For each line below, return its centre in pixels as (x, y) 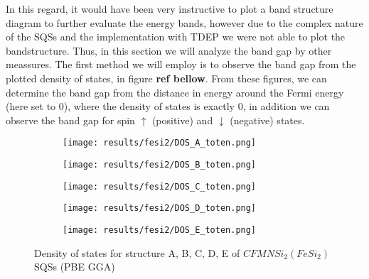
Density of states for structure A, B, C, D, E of (137, 252)
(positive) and (182, 120)
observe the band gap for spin (70, 120)
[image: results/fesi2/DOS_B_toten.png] (160, 165)
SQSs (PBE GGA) (75, 267)
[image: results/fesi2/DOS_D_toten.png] (160, 208)
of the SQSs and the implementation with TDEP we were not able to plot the (176, 37)
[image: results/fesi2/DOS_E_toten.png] (160, 230)
